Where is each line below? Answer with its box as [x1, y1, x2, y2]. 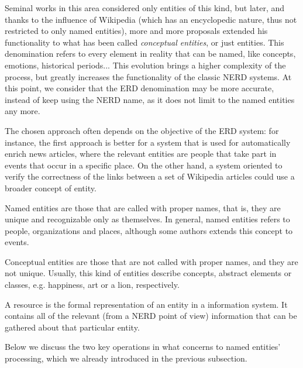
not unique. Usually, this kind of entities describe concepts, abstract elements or [5, 267, 292, 279]
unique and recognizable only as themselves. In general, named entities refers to [5, 213, 290, 225]
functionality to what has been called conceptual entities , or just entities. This [5, 36, 284, 48]
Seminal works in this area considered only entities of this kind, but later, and [5, 2, 285, 13]
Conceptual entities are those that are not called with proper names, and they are [5, 255, 298, 267]
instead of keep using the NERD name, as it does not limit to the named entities [5, 93, 295, 105]
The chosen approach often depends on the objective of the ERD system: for [5, 124, 279, 136]
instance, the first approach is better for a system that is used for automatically [5, 136, 291, 148]
